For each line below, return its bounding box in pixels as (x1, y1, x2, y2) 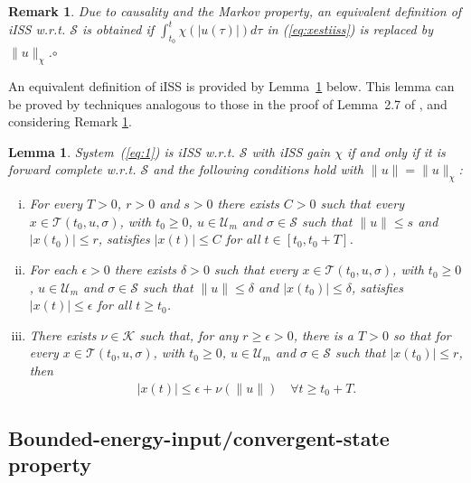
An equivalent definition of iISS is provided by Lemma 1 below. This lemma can (8, 77, 455, 96)
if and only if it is (346, 142, 446, 161)
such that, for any (139, 325, 239, 344)
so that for (392, 325, 451, 344)
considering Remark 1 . (8, 112, 132, 131)
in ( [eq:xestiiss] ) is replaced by (267, 20, 433, 39)
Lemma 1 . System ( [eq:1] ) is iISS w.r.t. (8, 142, 235, 161)
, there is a (293, 325, 354, 344)
